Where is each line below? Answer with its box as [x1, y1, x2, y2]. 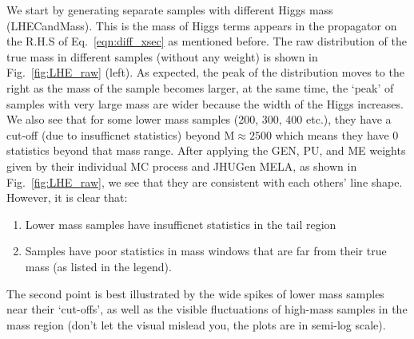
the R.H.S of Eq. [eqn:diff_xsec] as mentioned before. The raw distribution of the [6, 33, 407, 49]
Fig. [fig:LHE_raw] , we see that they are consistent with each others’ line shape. [6, 173, 403, 190]
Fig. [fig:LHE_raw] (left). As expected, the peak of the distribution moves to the [6, 64, 404, 81]
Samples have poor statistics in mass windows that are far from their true [25, 242, 387, 259]
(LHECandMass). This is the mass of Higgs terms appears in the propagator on [6, 17, 397, 34]
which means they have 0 [275, 126, 399, 143]
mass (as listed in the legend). [25, 258, 172, 274]
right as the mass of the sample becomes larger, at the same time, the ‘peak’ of [6, 79, 394, 96]
